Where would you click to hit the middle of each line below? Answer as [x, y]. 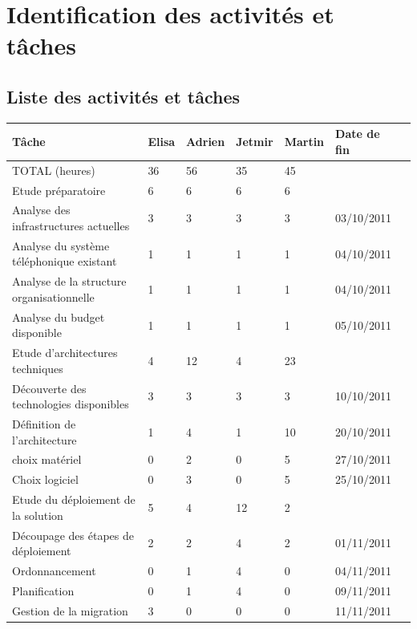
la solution [38, 515]
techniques [38, 368]
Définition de [44, 424]
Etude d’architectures [65, 353]
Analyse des [41, 210]
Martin [304, 142]
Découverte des [49, 388]
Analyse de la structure [69, 281]
